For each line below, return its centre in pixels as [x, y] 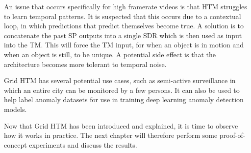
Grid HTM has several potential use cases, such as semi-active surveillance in [120, 80]
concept [15, 144]
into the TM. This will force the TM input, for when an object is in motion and [124, 45]
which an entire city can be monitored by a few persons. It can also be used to [122, 90]
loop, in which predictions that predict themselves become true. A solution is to [124, 26]
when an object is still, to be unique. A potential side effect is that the [110, 54]
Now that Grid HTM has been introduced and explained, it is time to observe [121, 125]
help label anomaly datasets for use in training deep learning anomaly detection [124, 99]
